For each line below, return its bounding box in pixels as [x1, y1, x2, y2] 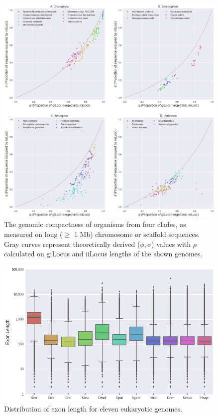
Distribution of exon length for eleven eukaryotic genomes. [4, 404, 182, 414]
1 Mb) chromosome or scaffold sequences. [74, 228, 200, 239]
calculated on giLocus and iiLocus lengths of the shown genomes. [4, 248, 203, 259]
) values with [151, 238, 191, 249]
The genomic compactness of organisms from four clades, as [4, 219, 186, 229]
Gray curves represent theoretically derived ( [4, 238, 140, 249]
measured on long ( [4, 228, 63, 239]
